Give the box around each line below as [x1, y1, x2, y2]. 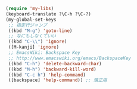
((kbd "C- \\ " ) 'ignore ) [8, 39, 67, 44]
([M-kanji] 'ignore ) [8, 44, 60, 50]
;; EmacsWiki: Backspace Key [8, 50, 81, 56]
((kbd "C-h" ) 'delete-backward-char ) [8, 61, 102, 66]
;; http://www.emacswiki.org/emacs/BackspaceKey [8, 55, 132, 61]
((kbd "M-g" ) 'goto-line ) [8, 27, 73, 34]
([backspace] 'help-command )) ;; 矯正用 [8, 77, 107, 83]
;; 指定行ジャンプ [8, 22, 47, 28]
